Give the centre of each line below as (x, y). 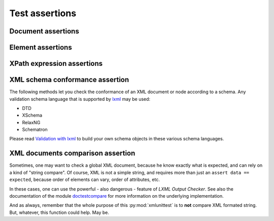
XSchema (32, 115)
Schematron (35, 130)
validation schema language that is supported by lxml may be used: (80, 99)
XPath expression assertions (56, 64)
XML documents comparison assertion (72, 153)
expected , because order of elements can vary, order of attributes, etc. (84, 179)
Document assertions (44, 31)
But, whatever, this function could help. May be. (59, 212)
